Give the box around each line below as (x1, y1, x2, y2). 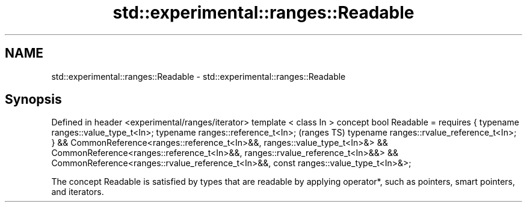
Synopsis (5, 92, 62, 107)
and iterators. (51, 187, 104, 197)
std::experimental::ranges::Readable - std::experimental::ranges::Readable (51, 71, 346, 82)
